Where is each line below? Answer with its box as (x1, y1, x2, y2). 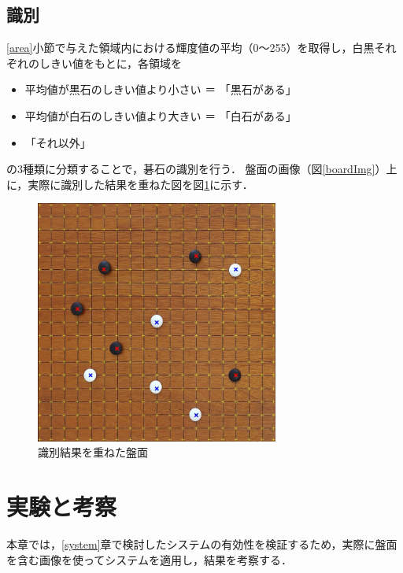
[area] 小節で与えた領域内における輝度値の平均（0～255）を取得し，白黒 (6, 39, 375, 56)
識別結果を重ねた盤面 (38, 444, 148, 460)
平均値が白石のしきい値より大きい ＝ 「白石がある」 (24, 107, 297, 124)
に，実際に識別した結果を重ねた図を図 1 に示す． (6, 176, 253, 192)
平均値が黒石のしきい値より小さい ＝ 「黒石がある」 (24, 81, 297, 98)
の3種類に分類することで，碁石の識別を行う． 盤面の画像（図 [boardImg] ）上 (6, 161, 397, 177)
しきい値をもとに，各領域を (39, 54, 183, 71)
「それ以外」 (24, 134, 91, 150)
